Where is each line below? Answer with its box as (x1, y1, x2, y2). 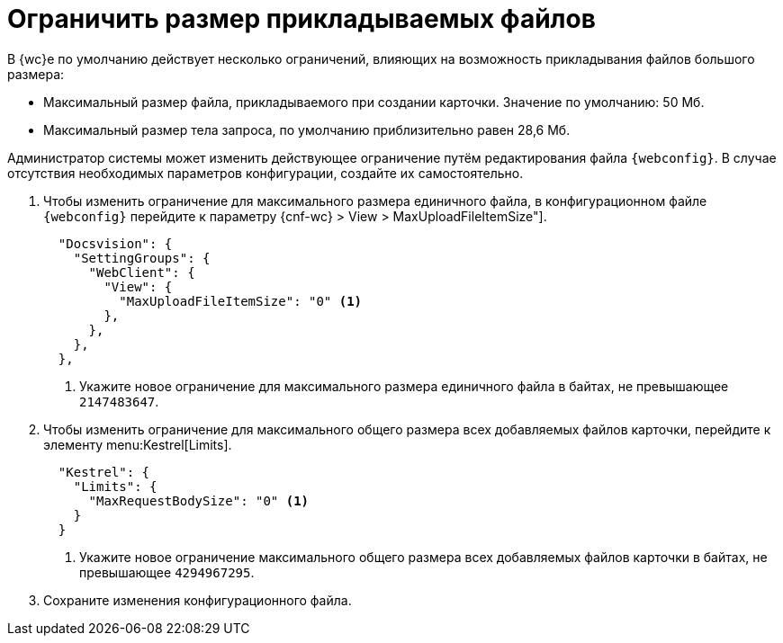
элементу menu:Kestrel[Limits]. (43, 436, 232, 452)
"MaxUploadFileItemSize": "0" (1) (119, 293, 363, 308)
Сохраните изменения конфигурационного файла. (43, 592, 352, 608)
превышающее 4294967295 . (79, 564, 255, 580)
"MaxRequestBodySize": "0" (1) (88, 493, 310, 508)
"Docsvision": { (58, 236, 173, 251)
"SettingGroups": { (73, 250, 211, 265)
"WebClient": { (88, 264, 195, 280)
